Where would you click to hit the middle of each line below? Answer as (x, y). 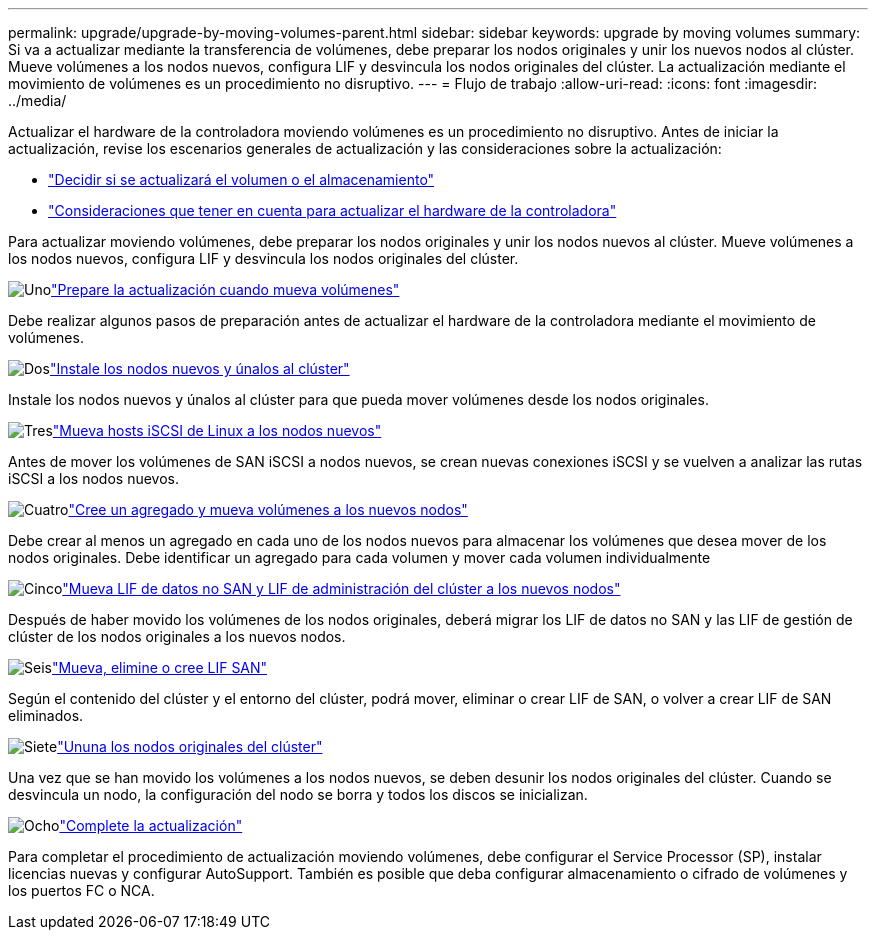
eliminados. (46, 715)
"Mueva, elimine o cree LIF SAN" (159, 667)
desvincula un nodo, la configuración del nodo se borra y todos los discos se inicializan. (298, 794)
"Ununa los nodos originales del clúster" (190, 746)
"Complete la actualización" (151, 825)
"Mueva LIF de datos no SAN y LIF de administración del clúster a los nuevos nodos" (341, 588)
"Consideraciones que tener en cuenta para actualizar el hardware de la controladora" (332, 210)
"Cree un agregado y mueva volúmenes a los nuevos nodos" (268, 509)
